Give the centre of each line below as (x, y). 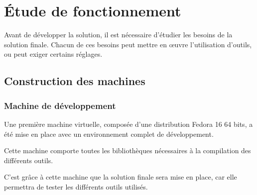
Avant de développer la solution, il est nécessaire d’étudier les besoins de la (118, 35)
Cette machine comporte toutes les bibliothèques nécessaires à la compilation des (128, 150)
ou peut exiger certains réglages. (53, 54)
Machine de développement (60, 105)
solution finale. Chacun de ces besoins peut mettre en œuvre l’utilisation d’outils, (128, 44)
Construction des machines (75, 81)
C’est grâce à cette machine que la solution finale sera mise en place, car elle (121, 177)
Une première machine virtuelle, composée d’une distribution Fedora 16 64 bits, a (128, 124)
